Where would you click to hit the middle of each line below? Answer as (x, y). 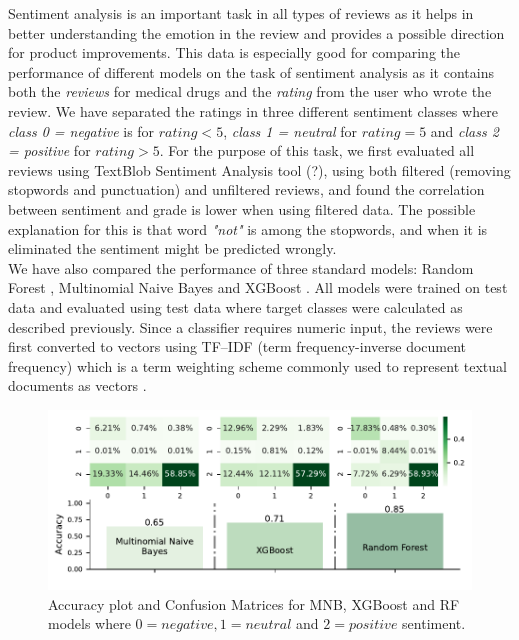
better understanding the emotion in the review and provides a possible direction (256, 32)
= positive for (49, 150)
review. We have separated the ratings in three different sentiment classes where (253, 110)
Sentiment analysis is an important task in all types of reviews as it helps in (241, 13)
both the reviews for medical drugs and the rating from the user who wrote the (250, 91)
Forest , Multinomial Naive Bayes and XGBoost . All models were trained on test (258, 287)
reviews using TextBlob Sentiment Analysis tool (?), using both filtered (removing (259, 169)
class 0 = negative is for (81, 130)
